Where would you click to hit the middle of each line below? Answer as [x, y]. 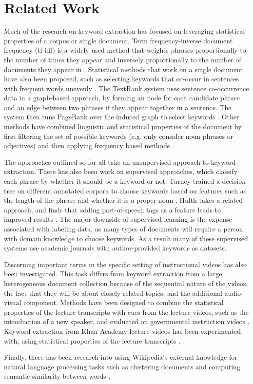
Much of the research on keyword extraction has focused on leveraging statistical [125, 31]
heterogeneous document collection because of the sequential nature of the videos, [126, 283]
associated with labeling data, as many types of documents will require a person [124, 229]
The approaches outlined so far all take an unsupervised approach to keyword [120, 162]
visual [13, 302]
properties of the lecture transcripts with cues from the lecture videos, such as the [126, 312]
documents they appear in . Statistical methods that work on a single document [123, 69]
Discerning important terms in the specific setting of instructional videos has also [125, 264]
